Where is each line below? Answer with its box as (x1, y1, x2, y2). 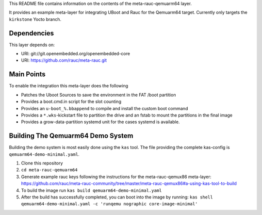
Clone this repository (21, 160, 63, 166)
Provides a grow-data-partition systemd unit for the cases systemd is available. (21, 119, 180, 125)
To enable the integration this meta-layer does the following (9, 83, 129, 89)
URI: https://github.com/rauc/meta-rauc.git (21, 57, 107, 63)
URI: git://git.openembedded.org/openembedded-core (21, 51, 131, 57)
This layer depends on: (9, 42, 55, 48)
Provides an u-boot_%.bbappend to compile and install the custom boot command (21, 105, 188, 111)
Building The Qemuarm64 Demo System (9, 132, 133, 140)
